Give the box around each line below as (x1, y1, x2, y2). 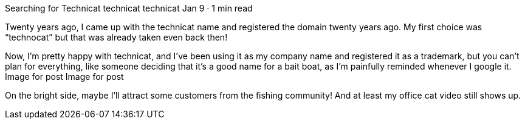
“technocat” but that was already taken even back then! (5, 32, 228, 42)
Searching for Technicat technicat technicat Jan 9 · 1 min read (5, 3, 253, 13)
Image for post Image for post (5, 71, 124, 82)
